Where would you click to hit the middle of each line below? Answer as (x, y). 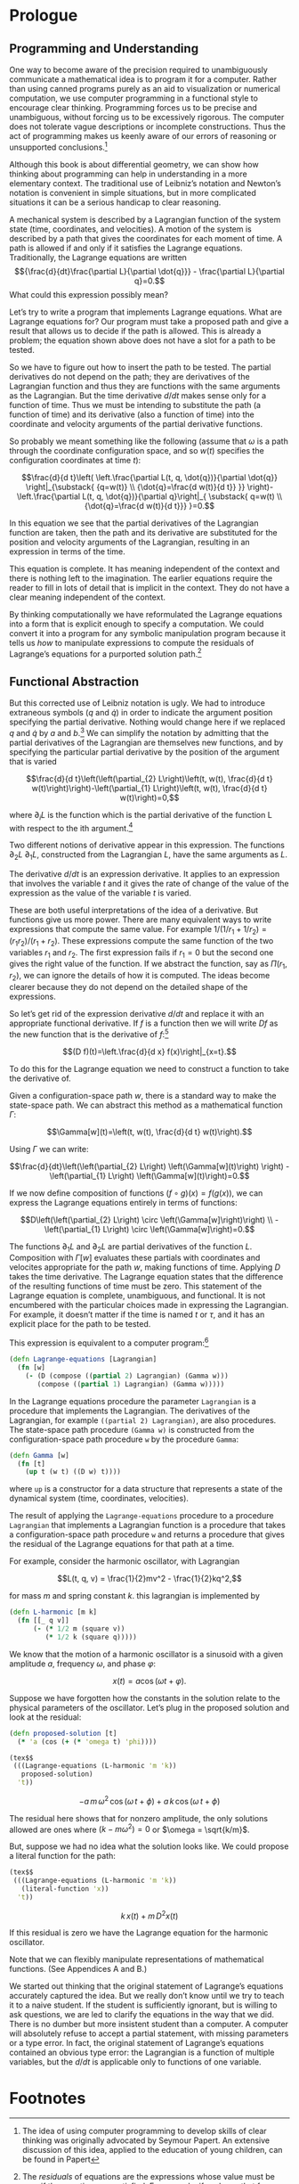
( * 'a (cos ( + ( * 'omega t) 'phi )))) (87, 1742)
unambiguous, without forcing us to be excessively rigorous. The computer (147, 117)
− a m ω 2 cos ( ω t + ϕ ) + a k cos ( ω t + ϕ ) (149, 1800)
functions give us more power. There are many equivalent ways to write (141, 920)
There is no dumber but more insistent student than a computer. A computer (149, 2024)
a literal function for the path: (62, 1856)
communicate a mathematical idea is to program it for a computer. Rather (143, 79)
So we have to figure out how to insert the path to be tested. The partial (140, 367)
